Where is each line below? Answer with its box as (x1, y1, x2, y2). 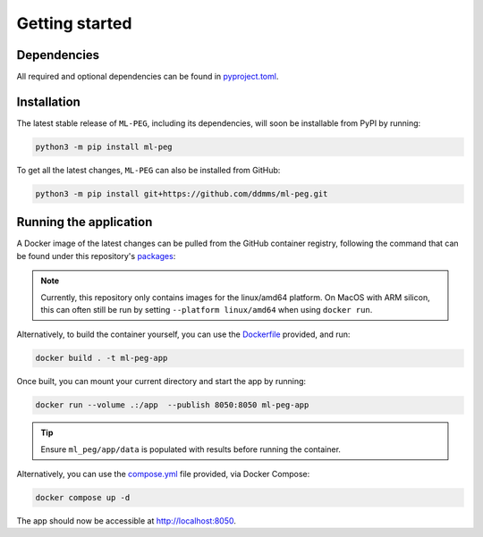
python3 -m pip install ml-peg (35, 141, 174, 152)
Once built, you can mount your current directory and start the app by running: (16, 376, 307, 387)
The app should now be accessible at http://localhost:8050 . (16, 516, 237, 526)
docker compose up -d (35, 492, 131, 503)
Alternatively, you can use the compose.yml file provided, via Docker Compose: (16, 469, 310, 480)
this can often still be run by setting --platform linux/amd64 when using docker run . (40, 304, 373, 315)
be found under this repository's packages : (16, 250, 176, 261)
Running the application (16, 214, 153, 230)
